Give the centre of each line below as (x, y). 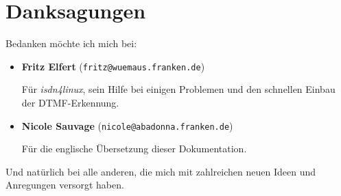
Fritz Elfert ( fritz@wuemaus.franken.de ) (113, 66)
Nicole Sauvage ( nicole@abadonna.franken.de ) (127, 125)
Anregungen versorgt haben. (65, 185)
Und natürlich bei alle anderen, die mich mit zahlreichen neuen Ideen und (161, 171)
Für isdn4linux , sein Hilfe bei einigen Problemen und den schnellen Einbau (178, 89)
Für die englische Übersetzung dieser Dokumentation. (134, 149)
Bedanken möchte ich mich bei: (71, 43)
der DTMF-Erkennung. (70, 102)
